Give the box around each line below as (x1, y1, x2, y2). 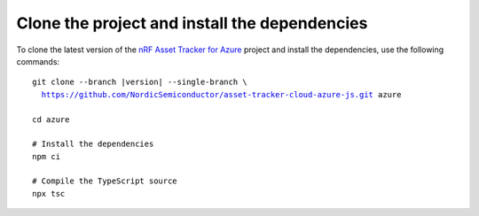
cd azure (32, 114, 70, 124)
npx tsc (32, 189, 66, 198)
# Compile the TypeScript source (32, 176, 177, 186)
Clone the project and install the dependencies (16, 13, 368, 33)
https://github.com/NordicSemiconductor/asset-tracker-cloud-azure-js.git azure (41, 89, 402, 99)
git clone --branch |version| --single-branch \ (32, 77, 247, 88)
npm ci (32, 151, 61, 161)
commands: (16, 56, 60, 66)
